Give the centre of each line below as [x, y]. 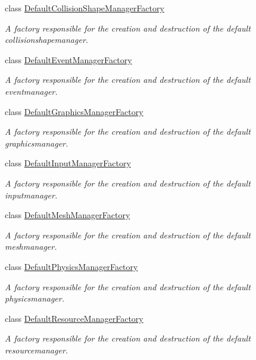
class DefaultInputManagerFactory [68, 163]
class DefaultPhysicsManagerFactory [71, 266]
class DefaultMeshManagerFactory [68, 215]
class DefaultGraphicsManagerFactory [74, 111]
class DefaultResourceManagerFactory [74, 318]
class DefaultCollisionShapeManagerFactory [85, 8]
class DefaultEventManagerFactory [68, 59]
